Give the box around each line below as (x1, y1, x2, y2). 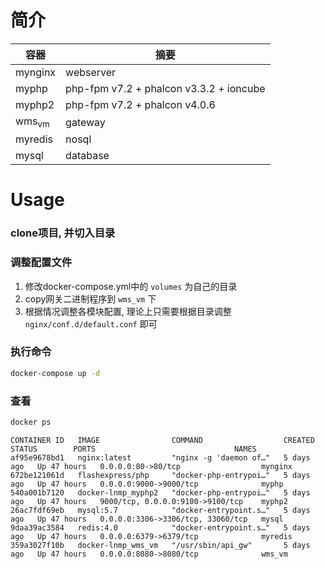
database (65, 149, 110, 163)
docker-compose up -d (10, 368, 101, 378)
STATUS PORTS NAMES (10, 444, 257, 454)
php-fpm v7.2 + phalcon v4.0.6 (65, 97, 216, 111)
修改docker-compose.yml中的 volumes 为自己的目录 (24, 280, 238, 292)
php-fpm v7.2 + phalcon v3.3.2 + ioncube (65, 81, 266, 95)
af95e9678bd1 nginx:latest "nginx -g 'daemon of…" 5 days (10, 452, 311, 463)
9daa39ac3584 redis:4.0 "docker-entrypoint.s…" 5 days (10, 522, 311, 533)
